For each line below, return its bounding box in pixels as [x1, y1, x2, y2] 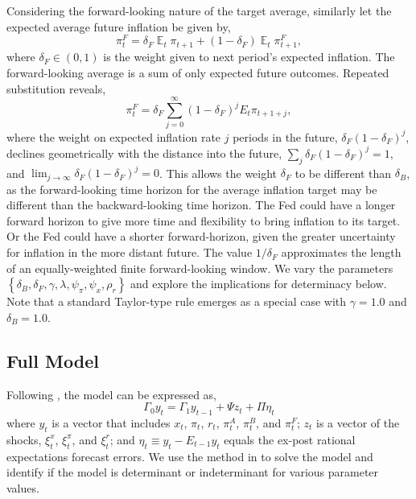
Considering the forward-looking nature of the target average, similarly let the [6, 2, 392, 19]
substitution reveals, [6, 80, 106, 97]
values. [6, 479, 39, 496]
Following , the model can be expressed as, [6, 386, 217, 402]
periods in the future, [233, 128, 338, 145]
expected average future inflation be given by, [6, 18, 231, 35]
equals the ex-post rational [224, 431, 356, 447]
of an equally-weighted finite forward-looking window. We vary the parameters [6, 259, 393, 276]
